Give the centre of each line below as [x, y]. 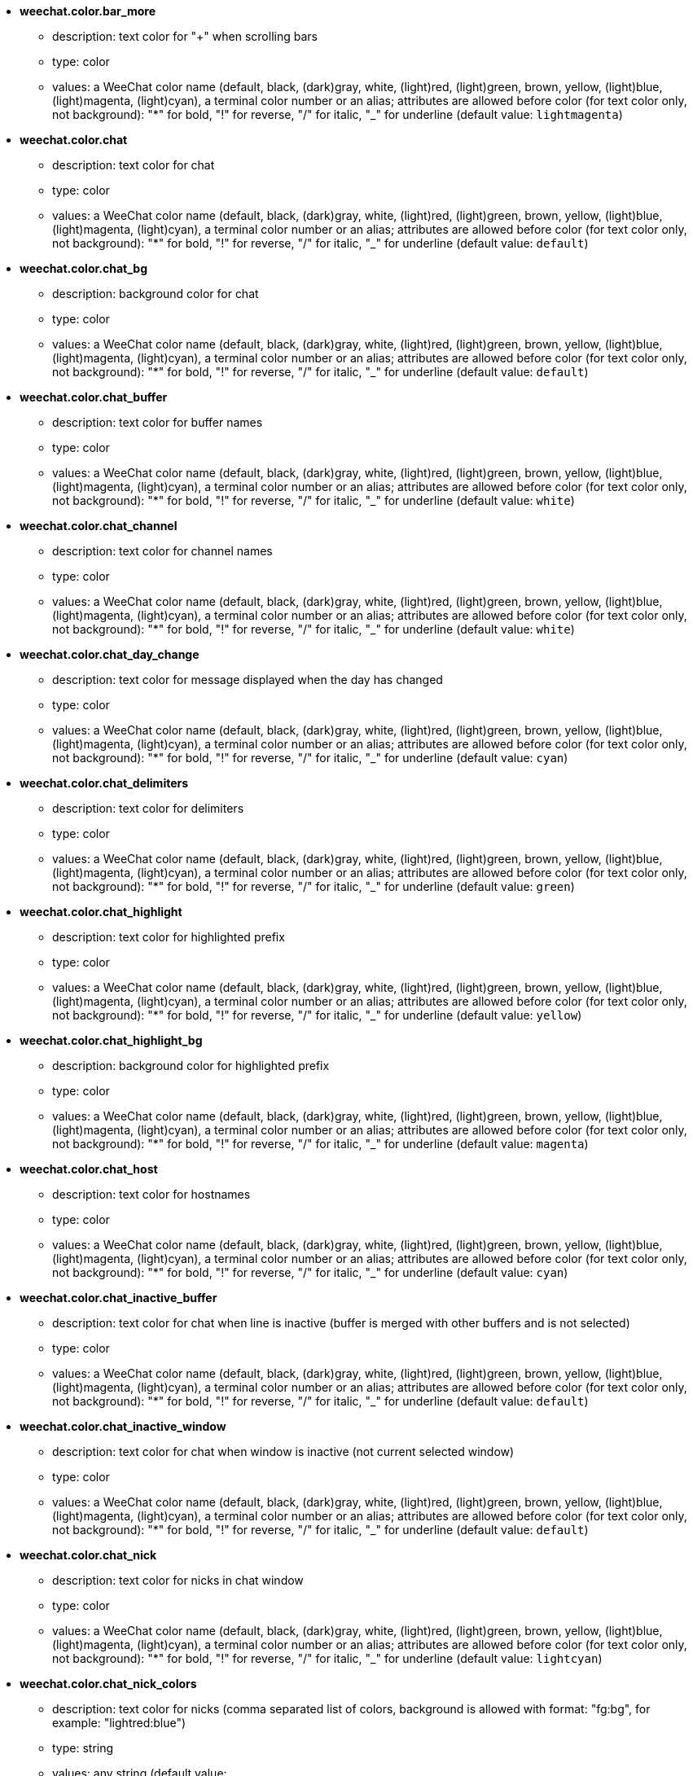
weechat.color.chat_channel [99, 526]
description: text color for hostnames [151, 1194]
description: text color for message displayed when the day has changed [248, 680]
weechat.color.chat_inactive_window [123, 1426]
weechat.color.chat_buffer [94, 397]
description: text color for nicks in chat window [178, 1580]
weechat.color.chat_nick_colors [108, 1684]
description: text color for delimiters [148, 808]
